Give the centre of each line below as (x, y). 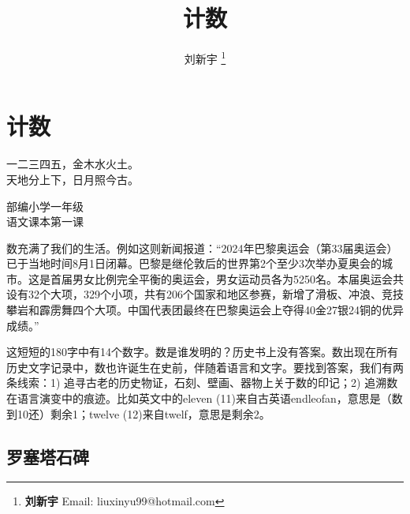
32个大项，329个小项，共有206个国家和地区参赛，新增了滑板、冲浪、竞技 (216, 294)
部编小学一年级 (45, 206)
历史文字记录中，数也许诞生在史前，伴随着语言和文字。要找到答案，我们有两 (205, 367)
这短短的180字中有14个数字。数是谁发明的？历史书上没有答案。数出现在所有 (202, 352)
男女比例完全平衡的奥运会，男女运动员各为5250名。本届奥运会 (232, 278)
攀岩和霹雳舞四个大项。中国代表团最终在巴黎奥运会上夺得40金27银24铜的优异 (205, 310)
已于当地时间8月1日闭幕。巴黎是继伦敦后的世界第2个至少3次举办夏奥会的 (194, 263)
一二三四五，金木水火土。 (73, 164)
